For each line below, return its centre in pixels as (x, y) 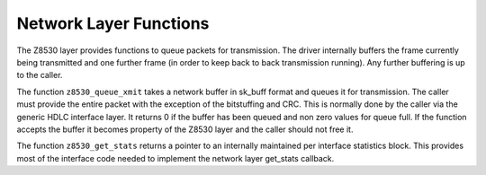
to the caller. (40, 75)
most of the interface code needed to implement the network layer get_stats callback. (175, 158)
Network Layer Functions (113, 23)
